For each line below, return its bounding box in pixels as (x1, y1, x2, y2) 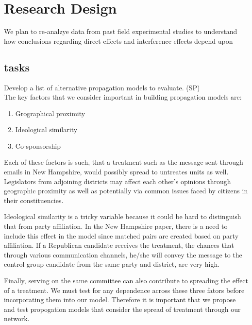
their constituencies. (4, 195, 64, 205)
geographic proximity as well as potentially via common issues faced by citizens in (4, 186, 248, 196)
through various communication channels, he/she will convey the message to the (4, 249, 242, 259)
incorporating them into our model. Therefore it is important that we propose (4, 294, 236, 305)
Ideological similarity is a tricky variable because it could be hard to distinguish (4, 211, 241, 222)
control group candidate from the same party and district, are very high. (4, 259, 220, 269)
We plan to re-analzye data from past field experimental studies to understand (4, 26, 237, 36)
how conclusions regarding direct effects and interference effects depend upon (4, 35, 233, 46)
